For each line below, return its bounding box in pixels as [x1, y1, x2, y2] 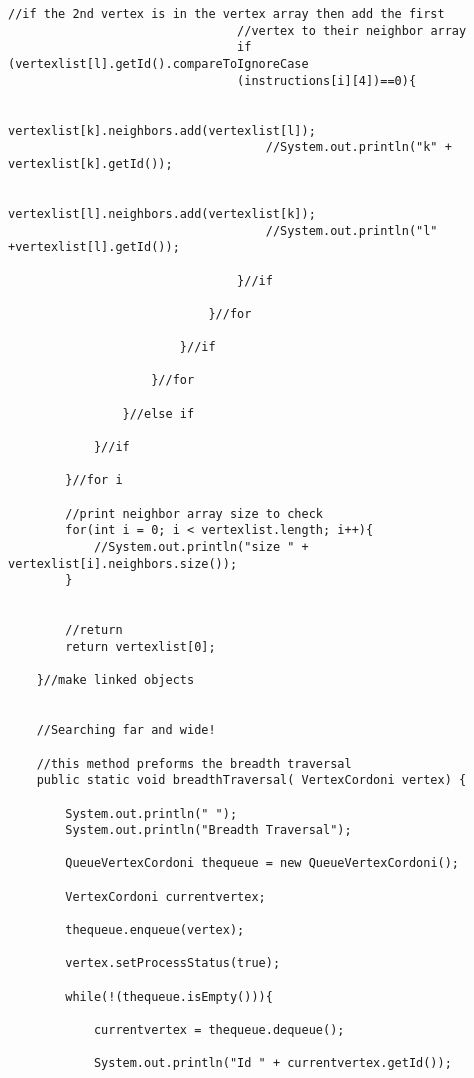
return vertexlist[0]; [65, 639, 216, 654]
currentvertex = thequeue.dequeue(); [93, 1023, 345, 1038]
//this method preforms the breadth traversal [36, 756, 352, 771]
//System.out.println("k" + [265, 140, 452, 155]
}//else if [122, 406, 195, 421]
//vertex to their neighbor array [237, 23, 467, 38]
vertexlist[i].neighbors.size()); [8, 556, 238, 571]
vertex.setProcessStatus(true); [65, 956, 281, 971]
